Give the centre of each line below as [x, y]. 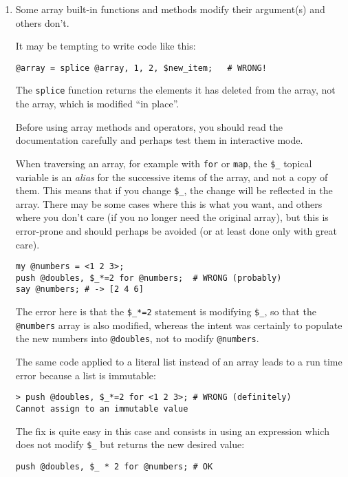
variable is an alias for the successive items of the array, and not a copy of [172, 177]
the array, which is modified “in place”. [97, 104]
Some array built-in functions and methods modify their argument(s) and [170, 9]
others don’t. [42, 22]
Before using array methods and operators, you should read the [149, 126]
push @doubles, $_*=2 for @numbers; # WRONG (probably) [149, 278]
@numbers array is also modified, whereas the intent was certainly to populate [179, 325]
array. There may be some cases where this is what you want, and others [169, 203]
